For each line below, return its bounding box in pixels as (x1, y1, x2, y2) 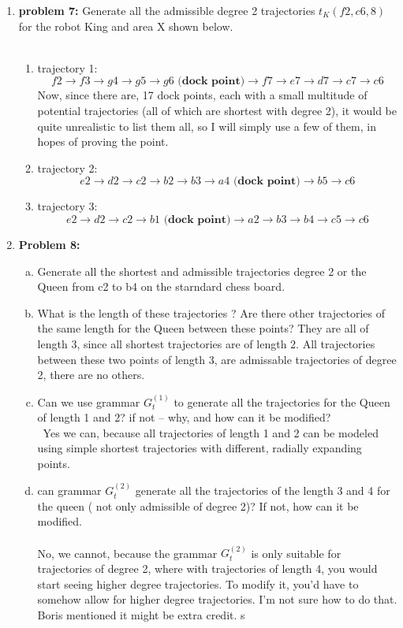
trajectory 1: (37, 59, 98, 76)
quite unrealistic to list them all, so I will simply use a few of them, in (37, 117, 376, 134)
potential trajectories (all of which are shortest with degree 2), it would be (37, 102, 397, 118)
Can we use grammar (37, 393, 140, 410)
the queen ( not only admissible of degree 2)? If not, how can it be (37, 497, 359, 514)
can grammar (37, 482, 102, 499)
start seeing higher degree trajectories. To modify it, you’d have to (37, 575, 359, 592)
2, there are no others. (37, 366, 145, 383)
